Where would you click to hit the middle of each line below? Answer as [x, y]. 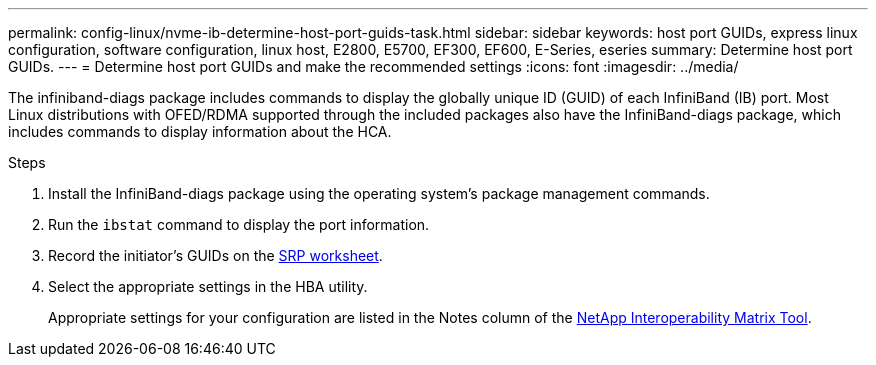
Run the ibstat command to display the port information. [239, 224]
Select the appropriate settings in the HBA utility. [208, 286]
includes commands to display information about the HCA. [200, 131]
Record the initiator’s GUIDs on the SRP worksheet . [215, 255]
